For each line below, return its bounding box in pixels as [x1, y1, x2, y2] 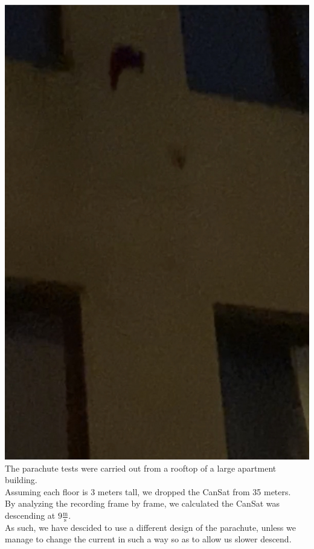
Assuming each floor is [5, 485, 88, 498]
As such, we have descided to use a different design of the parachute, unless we [5, 521, 296, 533]
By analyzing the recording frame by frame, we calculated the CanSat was [5, 497, 280, 510]
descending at [5, 509, 56, 522]
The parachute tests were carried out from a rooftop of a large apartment [5, 461, 277, 474]
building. [5, 473, 37, 486]
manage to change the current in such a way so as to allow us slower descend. [5, 533, 292, 545]
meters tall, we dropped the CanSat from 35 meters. [97, 485, 291, 498]
